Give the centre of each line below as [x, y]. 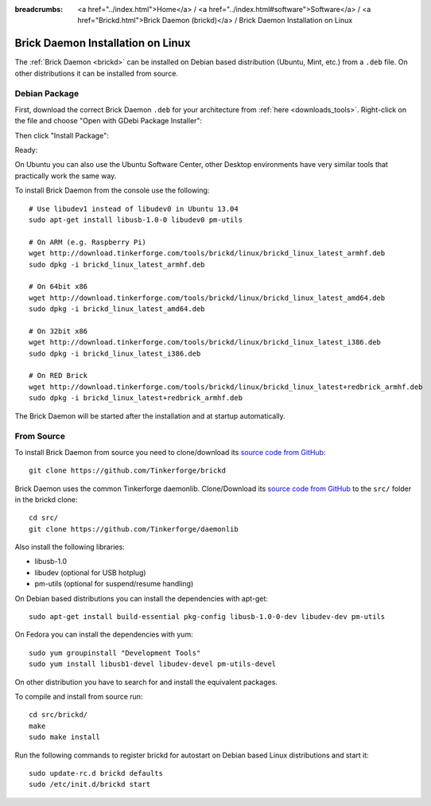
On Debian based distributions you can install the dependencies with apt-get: [141, 598]
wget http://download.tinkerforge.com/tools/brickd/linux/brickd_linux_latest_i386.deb [205, 343]
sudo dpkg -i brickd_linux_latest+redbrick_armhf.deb [136, 398]
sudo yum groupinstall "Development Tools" [115, 653]
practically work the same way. [66, 176]
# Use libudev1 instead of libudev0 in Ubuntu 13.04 [134, 208]
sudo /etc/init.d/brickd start [90, 785]
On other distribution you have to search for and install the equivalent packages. [146, 682]
